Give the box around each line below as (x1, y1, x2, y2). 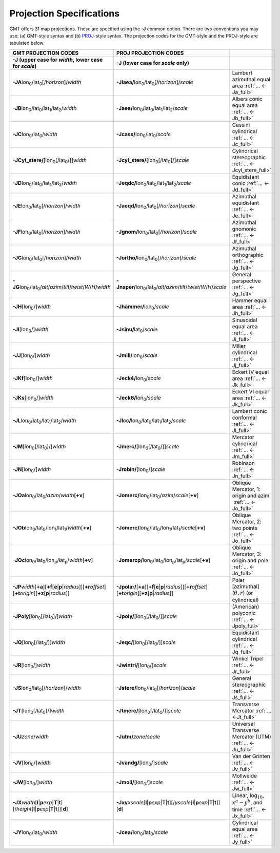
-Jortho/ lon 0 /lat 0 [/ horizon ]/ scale (116, 254, 197, 262)
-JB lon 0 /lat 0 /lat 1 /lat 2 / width (12, 105, 77, 113)
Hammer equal (232, 297, 268, 304)
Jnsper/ (116, 283, 136, 291)
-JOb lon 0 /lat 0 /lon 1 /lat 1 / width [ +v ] (12, 524, 92, 533)
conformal (232, 414, 257, 421)
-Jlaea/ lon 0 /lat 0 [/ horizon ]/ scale (116, 79, 193, 87)
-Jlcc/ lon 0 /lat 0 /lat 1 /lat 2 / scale (116, 417, 186, 425)
